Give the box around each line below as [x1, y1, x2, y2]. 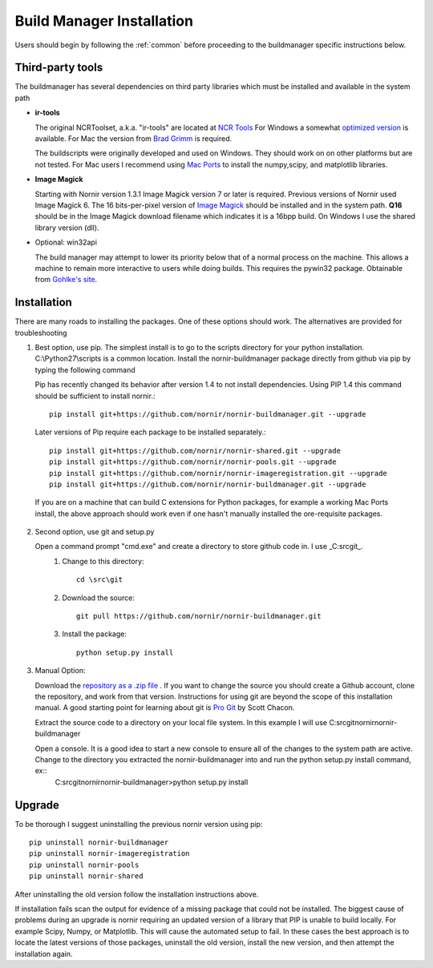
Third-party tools [14, 61, 103, 75]
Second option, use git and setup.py [34, 527, 155, 537]
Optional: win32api [34, 237, 98, 248]
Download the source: [62, 593, 136, 603]
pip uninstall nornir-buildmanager [29, 838, 169, 847]
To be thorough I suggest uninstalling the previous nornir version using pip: [14, 819, 263, 829]
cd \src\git [76, 575, 123, 584]
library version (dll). [34, 223, 99, 232]
